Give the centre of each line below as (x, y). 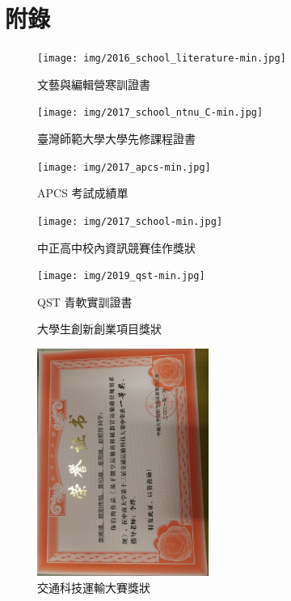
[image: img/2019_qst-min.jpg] (121, 276)
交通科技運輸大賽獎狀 (94, 587)
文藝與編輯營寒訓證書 (94, 84)
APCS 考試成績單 (83, 193)
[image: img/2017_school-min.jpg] (130, 221)
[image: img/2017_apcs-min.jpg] (124, 167)
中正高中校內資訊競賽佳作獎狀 (116, 247)
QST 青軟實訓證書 (85, 301)
